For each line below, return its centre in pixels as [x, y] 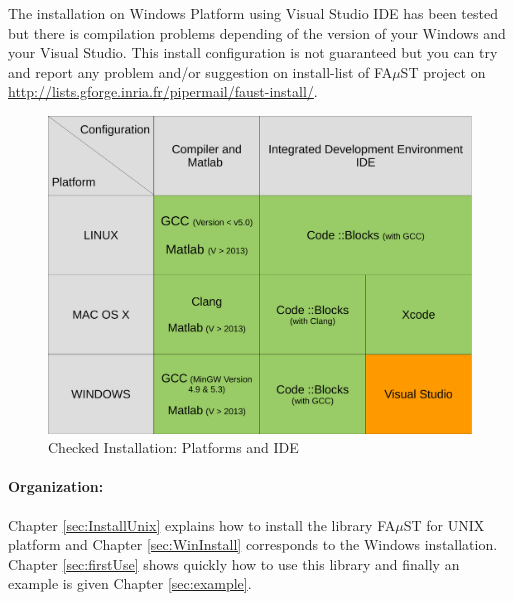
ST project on [443, 71]
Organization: [56, 486]
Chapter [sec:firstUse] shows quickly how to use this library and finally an [234, 563]
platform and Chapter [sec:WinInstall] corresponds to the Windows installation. [253, 544]
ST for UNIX [444, 524]
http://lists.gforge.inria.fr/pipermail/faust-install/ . [163, 91]
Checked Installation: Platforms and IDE [173, 447]
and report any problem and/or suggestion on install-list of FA [200, 71]
